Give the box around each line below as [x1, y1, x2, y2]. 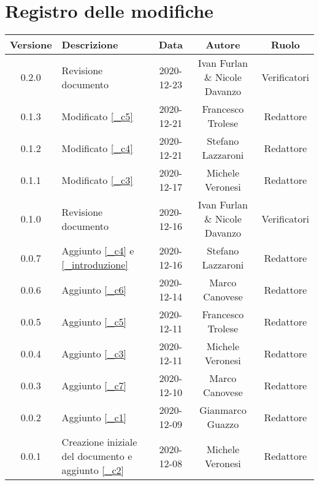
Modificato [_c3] [61, 172, 133, 187]
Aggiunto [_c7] [61, 378, 126, 392]
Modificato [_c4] [61, 140, 133, 155]
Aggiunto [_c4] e [61, 243, 134, 258]
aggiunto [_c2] [61, 463, 124, 478]
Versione [10, 37, 52, 52]
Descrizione [61, 37, 118, 52]
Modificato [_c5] [61, 109, 133, 123]
